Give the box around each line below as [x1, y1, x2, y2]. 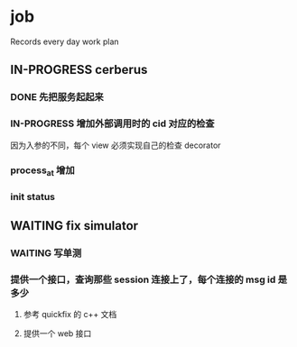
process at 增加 [10, 164, 75, 178]
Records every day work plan [10, 36, 120, 47]
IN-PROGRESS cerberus [10, 62, 148, 78]
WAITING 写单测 [10, 246, 82, 259]
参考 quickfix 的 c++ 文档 [23, 309, 117, 320]
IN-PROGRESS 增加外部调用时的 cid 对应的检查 [10, 117, 215, 130]
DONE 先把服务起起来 [10, 91, 105, 104]
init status [10, 190, 55, 203]
